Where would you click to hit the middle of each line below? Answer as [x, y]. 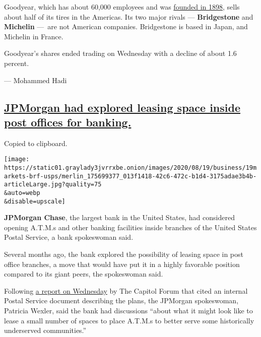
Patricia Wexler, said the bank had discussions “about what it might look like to [128, 311]
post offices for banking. [68, 122]
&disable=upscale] [35, 201]
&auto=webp [22, 193]
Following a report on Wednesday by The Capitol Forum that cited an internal [126, 290]
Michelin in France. [34, 36]
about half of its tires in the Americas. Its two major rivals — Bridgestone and [129, 16]
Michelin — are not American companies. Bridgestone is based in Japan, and [126, 26]
